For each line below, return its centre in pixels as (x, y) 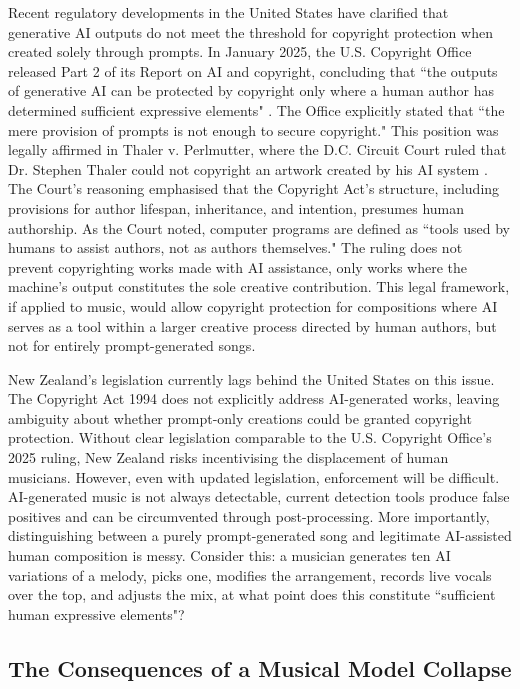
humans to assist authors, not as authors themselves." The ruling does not (235, 247)
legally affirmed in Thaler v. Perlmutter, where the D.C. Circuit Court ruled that (257, 149)
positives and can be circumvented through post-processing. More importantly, (249, 515)
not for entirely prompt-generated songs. (132, 345)
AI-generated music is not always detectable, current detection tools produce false (259, 496)
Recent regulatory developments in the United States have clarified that (228, 12)
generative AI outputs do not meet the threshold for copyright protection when (250, 31)
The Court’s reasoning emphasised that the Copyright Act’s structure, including (254, 188)
